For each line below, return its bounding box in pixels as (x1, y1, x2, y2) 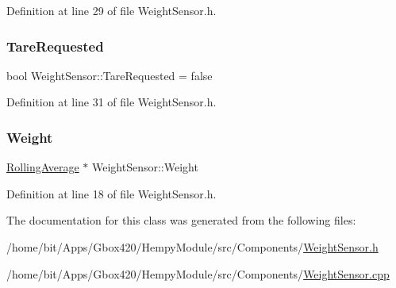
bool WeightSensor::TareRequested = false (6, 67, 213, 83)
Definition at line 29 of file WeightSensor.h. (6, 2, 217, 18)
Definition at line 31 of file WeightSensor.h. (6, 94, 217, 110)
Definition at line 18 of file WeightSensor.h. (6, 185, 217, 202)
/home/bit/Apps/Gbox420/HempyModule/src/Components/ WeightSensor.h (6, 239, 379, 255)
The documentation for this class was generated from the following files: (6, 212, 356, 228)
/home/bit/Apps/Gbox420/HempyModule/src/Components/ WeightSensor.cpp (6, 265, 390, 282)
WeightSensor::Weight (91, 159, 198, 175)
